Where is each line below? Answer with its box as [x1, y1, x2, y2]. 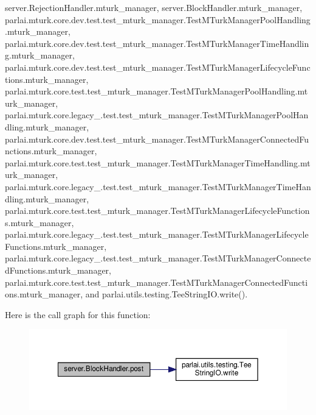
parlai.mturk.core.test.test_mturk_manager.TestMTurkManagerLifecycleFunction [5, 204, 310, 217]
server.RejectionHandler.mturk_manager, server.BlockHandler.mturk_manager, [5, 1, 303, 13]
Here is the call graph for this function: [5, 308, 151, 321]
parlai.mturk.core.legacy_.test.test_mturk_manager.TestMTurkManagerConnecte [5, 252, 311, 264]
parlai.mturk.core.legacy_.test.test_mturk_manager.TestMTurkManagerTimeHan [5, 180, 311, 193]
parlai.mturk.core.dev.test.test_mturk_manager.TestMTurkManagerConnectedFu [5, 132, 309, 145]
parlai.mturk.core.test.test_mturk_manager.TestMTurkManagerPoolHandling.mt [5, 85, 308, 98]
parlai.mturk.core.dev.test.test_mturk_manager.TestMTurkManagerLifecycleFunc [5, 60, 311, 73]
